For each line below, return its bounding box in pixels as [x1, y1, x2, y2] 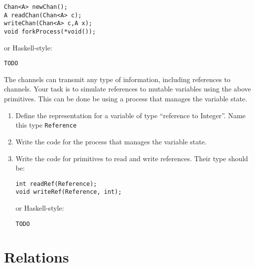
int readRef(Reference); [15, 180, 97, 187]
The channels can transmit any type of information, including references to [4, 74, 230, 84]
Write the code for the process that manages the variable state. [15, 136, 207, 146]
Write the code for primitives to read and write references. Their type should [15, 153, 248, 163]
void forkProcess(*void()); [4, 28, 96, 35]
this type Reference [15, 120, 77, 130]
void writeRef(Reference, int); [15, 188, 122, 196]
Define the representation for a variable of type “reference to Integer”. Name [15, 110, 246, 120]
